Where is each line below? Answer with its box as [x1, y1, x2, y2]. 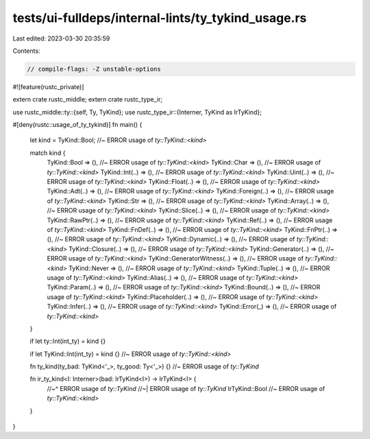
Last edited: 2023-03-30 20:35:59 [12, 34, 110, 43]
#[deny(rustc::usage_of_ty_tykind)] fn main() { [12, 121, 143, 129]
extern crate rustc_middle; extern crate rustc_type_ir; [12, 95, 163, 104]
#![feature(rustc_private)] [12, 82, 85, 91]
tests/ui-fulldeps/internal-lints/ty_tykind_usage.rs [12, 10, 307, 25]
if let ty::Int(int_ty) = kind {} [29, 337, 106, 346]
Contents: [12, 47, 40, 55]
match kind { [29, 148, 66, 157]
